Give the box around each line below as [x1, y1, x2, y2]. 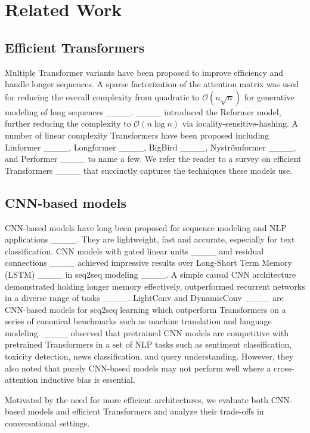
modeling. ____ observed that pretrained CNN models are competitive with [5, 326, 289, 339]
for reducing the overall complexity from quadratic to [5, 90, 200, 103]
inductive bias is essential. [41, 373, 135, 386]
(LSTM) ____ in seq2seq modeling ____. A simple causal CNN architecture [5, 268, 296, 280]
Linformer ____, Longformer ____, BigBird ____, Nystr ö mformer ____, [5, 140, 296, 153]
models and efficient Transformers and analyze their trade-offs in [27, 405, 264, 417]
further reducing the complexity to [5, 117, 131, 130]
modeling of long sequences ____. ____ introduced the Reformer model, [5, 105, 281, 118]
